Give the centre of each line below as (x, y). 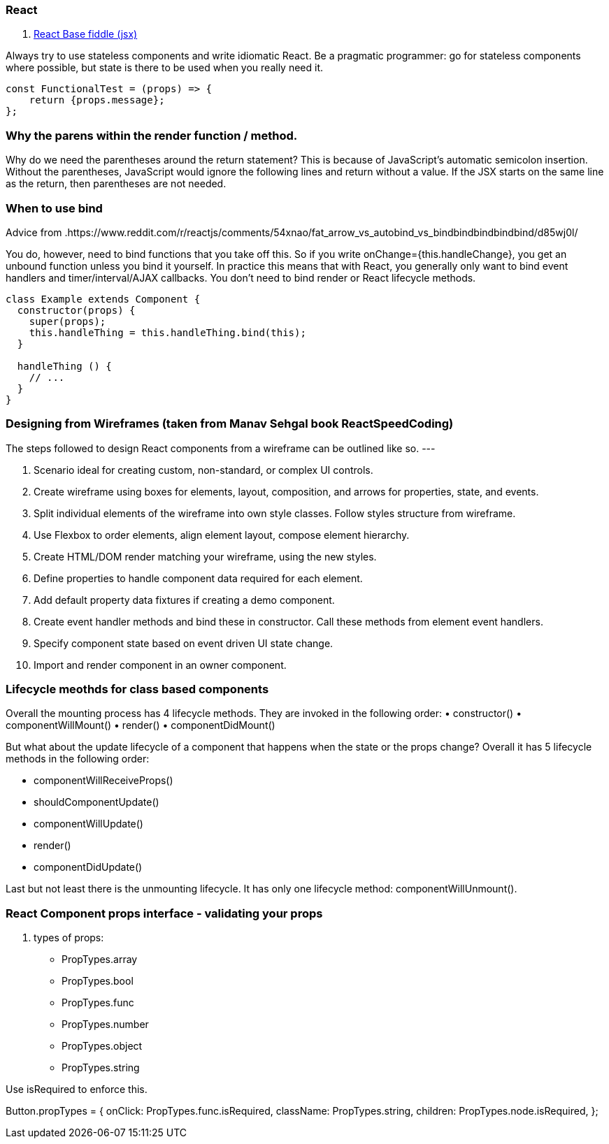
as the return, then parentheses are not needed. (116, 184)
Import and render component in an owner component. (160, 665)
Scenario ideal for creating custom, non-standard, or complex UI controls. (203, 470)
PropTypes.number (105, 1024)
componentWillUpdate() (88, 824)
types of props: (69, 938)
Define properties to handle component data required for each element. (198, 578)
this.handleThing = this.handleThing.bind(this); (167, 332)
